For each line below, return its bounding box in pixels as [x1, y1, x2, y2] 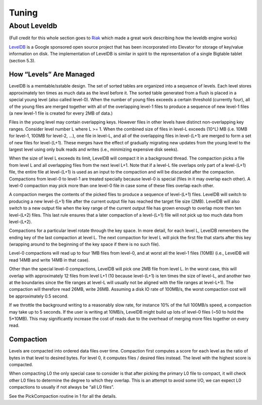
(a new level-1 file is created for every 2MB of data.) [9, 110, 113, 116]
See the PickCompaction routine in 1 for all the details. [9, 393, 117, 399]
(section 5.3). [9, 57, 36, 63]
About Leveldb [9, 21, 58, 30]
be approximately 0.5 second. [9, 293, 69, 299]
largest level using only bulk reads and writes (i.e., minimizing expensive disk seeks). [9, 146, 179, 152]
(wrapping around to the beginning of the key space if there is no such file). [9, 241, 160, 247]
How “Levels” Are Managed [9, 70, 95, 79]
